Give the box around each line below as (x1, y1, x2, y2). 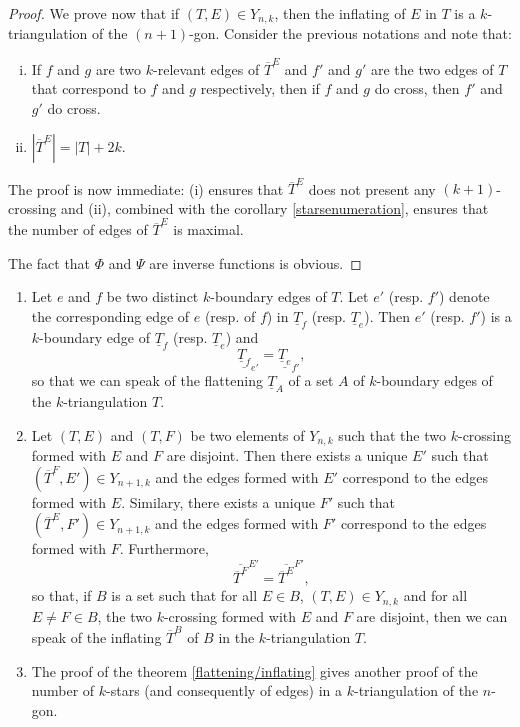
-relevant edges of (153, 58, 260, 79)
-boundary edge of (39, 326, 150, 347)
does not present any (308, 178, 436, 199)
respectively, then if (200, 78, 320, 99)
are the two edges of (370, 58, 494, 79)
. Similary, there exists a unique (121, 491, 316, 512)
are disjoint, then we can (356, 605, 508, 626)
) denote (438, 286, 490, 307)
